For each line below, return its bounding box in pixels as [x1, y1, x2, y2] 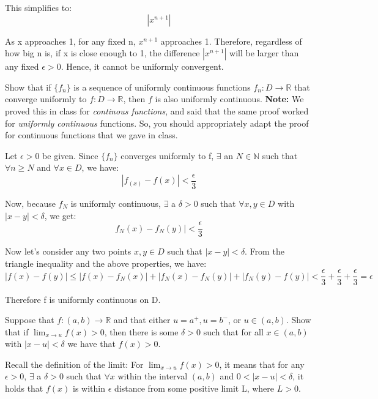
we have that [67, 337, 116, 350]
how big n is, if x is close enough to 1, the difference [5, 47, 200, 59]
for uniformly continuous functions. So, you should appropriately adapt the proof [5, 116, 309, 129]
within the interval [117, 370, 188, 382]
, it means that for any [219, 357, 305, 370]
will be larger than [229, 47, 299, 59]
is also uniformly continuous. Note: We [155, 92, 304, 105]
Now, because [5, 197, 56, 209]
